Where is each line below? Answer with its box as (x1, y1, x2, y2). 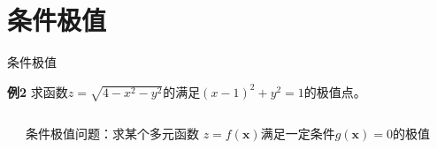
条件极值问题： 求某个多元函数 (26, 124, 199, 143)
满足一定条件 (260, 124, 335, 143)
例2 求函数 (7, 82, 68, 101)
